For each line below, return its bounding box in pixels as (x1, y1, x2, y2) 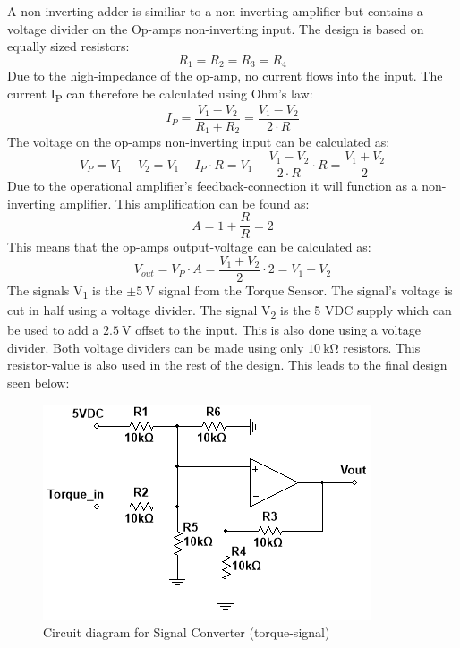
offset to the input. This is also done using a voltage (135, 320, 422, 339)
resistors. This (343, 337, 421, 356)
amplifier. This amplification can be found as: (59, 193, 310, 212)
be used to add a (7, 320, 99, 339)
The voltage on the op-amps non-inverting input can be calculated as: (7, 132, 390, 151)
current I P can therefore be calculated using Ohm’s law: (7, 83, 313, 105)
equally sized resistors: (7, 37, 130, 55)
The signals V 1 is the (7, 281, 123, 302)
